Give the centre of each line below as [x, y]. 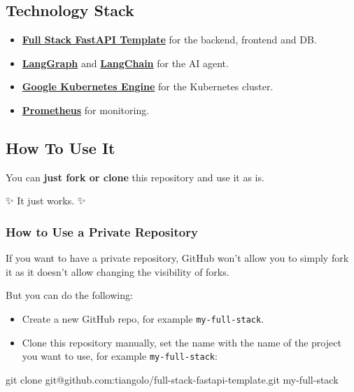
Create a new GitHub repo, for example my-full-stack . [143, 318]
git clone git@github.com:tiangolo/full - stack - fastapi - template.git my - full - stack [172, 379]
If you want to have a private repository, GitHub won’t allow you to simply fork [177, 258]
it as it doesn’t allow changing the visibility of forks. [118, 271]
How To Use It [61, 147]
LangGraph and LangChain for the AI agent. [125, 63]
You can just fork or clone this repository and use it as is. [135, 177]
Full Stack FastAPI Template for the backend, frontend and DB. [169, 40]
